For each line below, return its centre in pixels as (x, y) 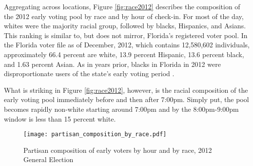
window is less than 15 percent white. (60, 118)
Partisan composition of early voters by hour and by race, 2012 (118, 150)
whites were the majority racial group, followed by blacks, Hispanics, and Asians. (125, 26)
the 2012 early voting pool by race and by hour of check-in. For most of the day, (124, 16)
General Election (49, 159)
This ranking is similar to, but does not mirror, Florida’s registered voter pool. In (126, 35)
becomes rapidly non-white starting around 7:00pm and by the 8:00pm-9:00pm (121, 109)
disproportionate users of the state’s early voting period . (89, 73)
